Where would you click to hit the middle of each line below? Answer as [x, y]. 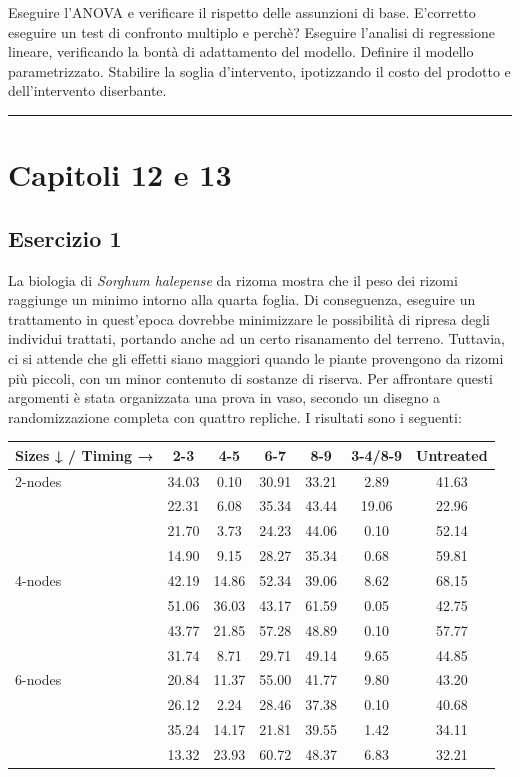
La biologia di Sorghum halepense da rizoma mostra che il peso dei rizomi [233, 279]
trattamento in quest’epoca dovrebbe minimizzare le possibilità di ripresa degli [249, 318]
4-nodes [38, 580]
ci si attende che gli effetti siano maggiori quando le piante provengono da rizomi [256, 357]
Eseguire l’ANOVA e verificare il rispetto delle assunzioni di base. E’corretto [242, 12]
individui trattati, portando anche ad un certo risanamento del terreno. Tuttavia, [256, 338]
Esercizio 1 [65, 237]
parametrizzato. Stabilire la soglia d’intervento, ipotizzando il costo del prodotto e [259, 70]
